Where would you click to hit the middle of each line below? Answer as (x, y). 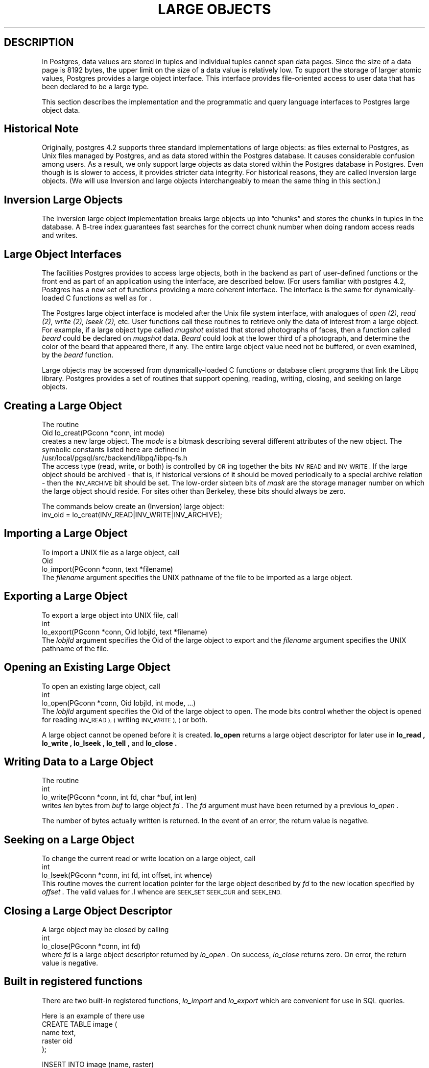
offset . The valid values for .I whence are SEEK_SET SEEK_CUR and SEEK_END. (162, 892)
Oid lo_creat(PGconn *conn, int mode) (103, 432)
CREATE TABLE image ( (80, 1024)
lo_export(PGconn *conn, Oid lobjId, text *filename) (125, 632)
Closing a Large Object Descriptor (88, 911)
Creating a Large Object (63, 406)
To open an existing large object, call (101, 686)
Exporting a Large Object (66, 596)
